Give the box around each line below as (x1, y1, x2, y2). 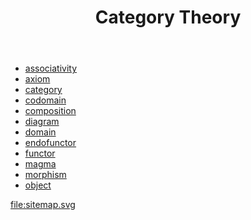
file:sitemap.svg (10, 199, 76, 211)
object (24, 179, 52, 191)
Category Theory (94, 6, 242, 29)
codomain (24, 94, 67, 106)
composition (24, 105, 77, 117)
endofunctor (24, 137, 77, 149)
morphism (24, 169, 67, 181)
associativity (24, 62, 78, 75)
